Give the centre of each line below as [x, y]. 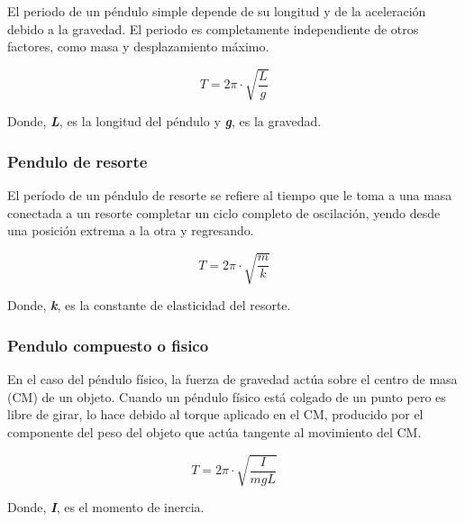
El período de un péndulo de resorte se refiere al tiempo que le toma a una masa [230, 195]
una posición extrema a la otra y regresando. [131, 230]
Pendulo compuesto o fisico [108, 345]
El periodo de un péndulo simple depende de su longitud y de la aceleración [217, 11]
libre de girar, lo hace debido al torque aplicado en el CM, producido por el [215, 414]
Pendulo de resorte [77, 161]
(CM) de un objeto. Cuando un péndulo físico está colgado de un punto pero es [227, 396]
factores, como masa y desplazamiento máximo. [138, 46]
